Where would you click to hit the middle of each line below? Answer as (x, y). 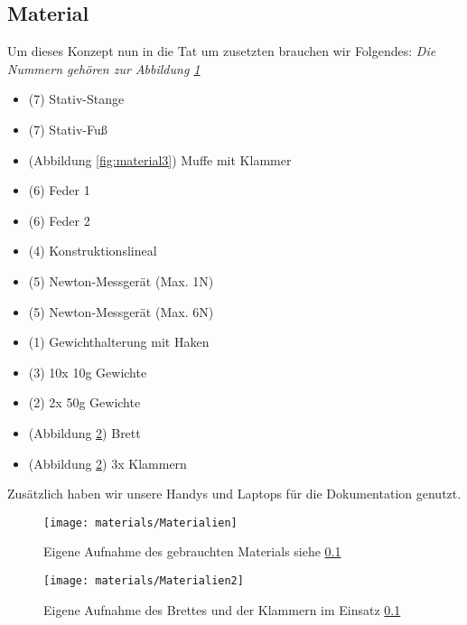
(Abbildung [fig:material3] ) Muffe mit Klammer (160, 159)
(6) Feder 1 (59, 190)
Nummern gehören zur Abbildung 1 (104, 68)
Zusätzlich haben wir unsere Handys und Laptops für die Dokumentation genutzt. (234, 494)
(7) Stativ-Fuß (68, 129)
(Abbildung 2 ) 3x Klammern (107, 463)
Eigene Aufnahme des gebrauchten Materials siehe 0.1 (192, 551)
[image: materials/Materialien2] (144, 580)
